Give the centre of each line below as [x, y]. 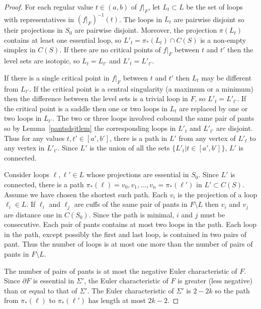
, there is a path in [138, 138]
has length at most [117, 300]
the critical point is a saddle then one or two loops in [86, 108]
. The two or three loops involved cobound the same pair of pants [153, 118]
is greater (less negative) [215, 281]
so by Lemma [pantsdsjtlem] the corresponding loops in [90, 128]
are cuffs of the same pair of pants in [131, 204]
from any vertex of [207, 138]
